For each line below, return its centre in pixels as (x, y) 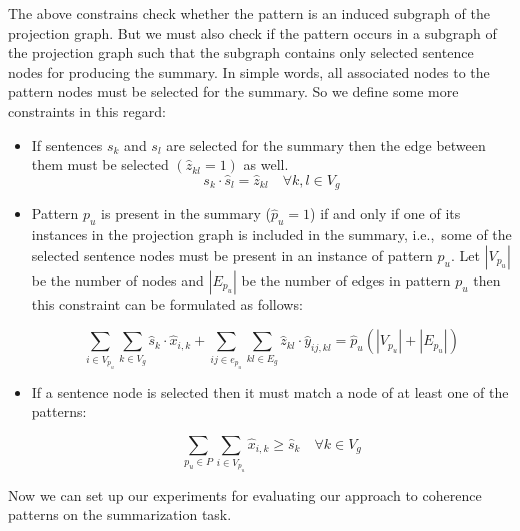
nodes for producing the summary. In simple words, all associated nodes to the (249, 71)
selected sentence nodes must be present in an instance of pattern (232, 254)
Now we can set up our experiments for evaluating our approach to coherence (245, 494)
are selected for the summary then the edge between (326, 144)
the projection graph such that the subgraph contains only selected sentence (241, 52)
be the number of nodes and (117, 279)
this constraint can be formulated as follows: (167, 303)
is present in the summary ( (186, 213)
